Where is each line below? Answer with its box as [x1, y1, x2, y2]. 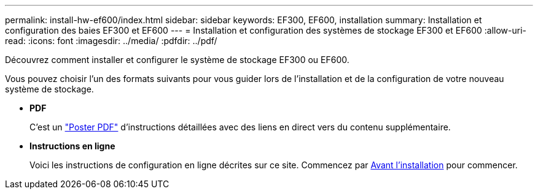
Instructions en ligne [29, 141, 115, 151]
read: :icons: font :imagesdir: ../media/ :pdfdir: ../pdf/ [5, 35, 217, 46]
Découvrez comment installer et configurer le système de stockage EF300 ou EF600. [5, 54, 349, 65]
